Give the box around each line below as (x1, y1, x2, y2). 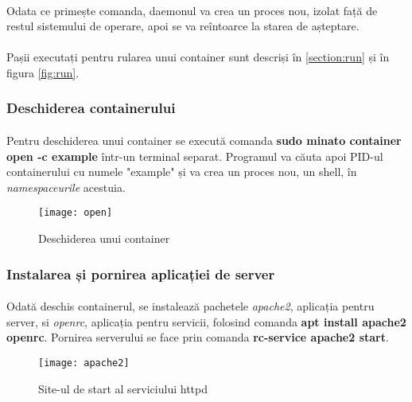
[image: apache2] (38, 357, 130, 369)
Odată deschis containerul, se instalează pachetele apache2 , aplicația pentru (6, 298, 375, 314)
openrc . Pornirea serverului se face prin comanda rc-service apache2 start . (6, 329, 389, 345)
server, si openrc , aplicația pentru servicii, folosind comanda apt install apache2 (6, 313, 406, 330)
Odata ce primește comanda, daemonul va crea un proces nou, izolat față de (6, 2, 378, 18)
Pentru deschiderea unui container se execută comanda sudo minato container (6, 132, 402, 148)
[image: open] (38, 207, 113, 219)
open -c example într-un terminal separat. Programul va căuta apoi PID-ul (6, 147, 383, 164)
